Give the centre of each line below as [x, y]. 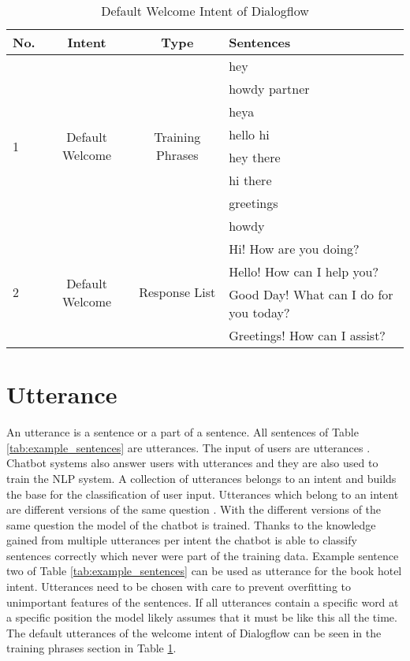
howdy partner [269, 89]
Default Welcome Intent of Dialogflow [205, 11]
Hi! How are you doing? [294, 249]
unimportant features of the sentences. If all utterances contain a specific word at [203, 602]
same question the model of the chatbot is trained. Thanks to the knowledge [191, 524]
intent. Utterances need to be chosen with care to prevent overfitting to [179, 587]
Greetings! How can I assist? [307, 335]
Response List [177, 292]
